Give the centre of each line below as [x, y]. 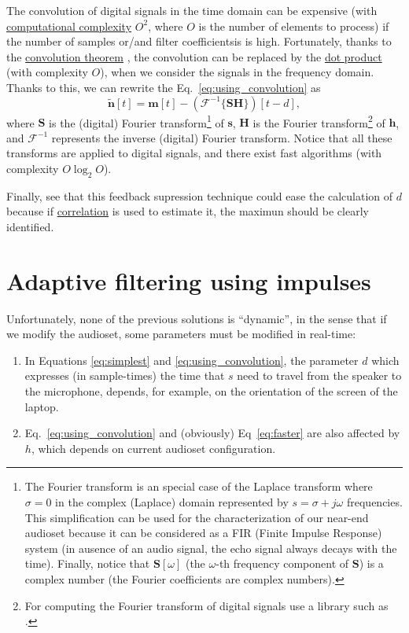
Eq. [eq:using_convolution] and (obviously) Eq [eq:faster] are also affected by [212, 433]
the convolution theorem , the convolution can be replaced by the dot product [194, 56]
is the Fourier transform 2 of [319, 121]
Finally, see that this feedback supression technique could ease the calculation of [200, 195]
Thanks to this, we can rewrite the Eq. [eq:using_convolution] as [164, 87]
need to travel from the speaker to [319, 375]
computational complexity [69, 26]
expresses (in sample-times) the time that [125, 375]
